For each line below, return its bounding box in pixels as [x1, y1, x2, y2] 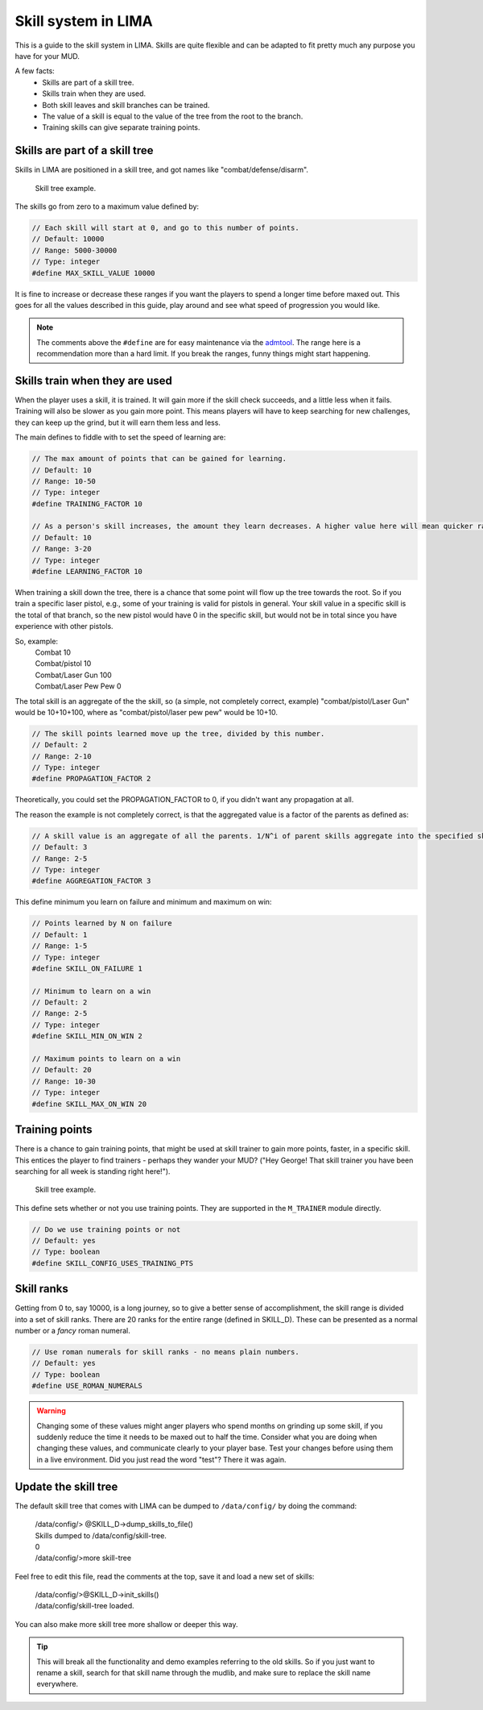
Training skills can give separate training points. [42, 123, 200, 132]
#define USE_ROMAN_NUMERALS [31, 1381, 142, 1391]
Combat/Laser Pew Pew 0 [35, 681, 122, 691]
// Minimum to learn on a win [31, 986, 151, 996]
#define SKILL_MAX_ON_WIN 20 [31, 1099, 147, 1109]
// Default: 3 [31, 843, 88, 852]
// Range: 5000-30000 [31, 246, 118, 255]
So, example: [14, 636, 59, 646]
